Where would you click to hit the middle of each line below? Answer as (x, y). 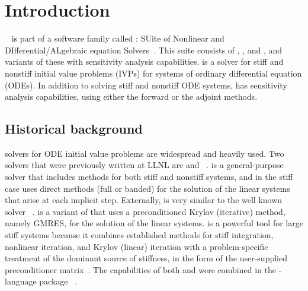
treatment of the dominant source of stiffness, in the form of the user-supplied (146, 258)
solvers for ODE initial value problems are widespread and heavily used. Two (145, 153)
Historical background (74, 129)
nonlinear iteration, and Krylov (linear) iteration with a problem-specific (137, 246)
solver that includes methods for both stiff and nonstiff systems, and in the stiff (149, 177)
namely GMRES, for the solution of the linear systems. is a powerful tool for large (154, 223)
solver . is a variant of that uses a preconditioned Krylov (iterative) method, (145, 211)
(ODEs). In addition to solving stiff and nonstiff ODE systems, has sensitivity (146, 85)
